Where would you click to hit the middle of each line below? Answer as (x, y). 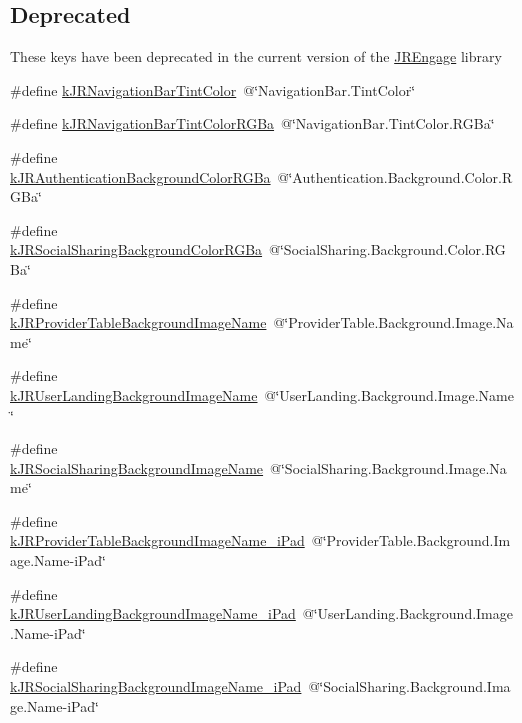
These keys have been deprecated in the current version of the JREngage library (256, 56)
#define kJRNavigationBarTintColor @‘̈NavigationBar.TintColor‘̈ (213, 89)
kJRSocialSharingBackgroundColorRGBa (136, 249)
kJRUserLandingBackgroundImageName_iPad (153, 613)
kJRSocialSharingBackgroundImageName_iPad (156, 686)
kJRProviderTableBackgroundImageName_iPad (157, 540)
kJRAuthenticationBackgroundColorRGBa (140, 176)
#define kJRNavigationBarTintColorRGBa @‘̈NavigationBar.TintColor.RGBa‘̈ (252, 123)
